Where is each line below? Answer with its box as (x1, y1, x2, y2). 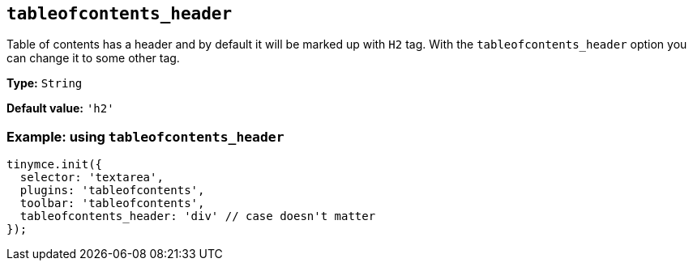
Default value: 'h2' (6, 101, 114, 116)
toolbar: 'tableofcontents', (19, 197, 205, 210)
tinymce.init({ (6, 158, 103, 172)
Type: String (6, 76, 83, 91)
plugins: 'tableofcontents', (19, 184, 205, 197)
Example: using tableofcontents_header (6, 128, 284, 145)
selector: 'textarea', (19, 171, 164, 184)
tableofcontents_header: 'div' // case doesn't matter (19, 210, 376, 223)
